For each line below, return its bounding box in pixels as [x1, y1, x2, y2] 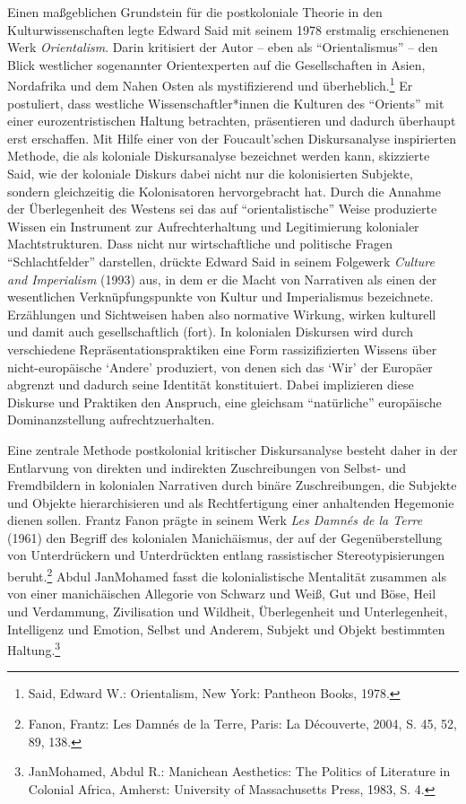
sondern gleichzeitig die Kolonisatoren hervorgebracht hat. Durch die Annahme [7, 181, 441, 200]
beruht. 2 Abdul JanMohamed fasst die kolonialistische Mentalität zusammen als [7, 564, 446, 585]
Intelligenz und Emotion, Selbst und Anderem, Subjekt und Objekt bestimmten [7, 619, 445, 638]
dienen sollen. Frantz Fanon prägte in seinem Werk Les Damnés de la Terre [7, 511, 423, 529]
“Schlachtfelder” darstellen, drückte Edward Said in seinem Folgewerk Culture [7, 251, 435, 270]
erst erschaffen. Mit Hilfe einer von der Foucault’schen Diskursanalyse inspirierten [7, 128, 456, 147]
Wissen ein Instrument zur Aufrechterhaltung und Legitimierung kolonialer [7, 216, 419, 235]
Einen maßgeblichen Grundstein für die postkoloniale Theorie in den [7, 3, 383, 21]
